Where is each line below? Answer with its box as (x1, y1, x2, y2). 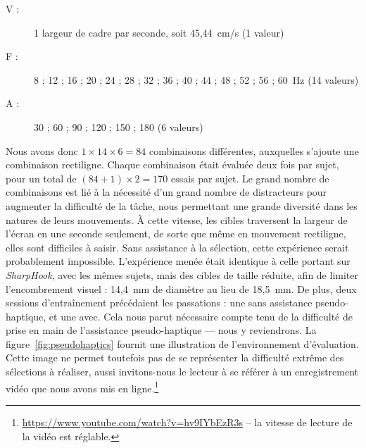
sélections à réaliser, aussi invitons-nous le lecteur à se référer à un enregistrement (6, 364, 359, 379)
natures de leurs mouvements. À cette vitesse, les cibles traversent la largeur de (6, 212, 348, 227)
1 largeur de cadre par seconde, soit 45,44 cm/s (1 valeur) (34, 25, 284, 39)
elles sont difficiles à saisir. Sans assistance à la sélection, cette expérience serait (6, 239, 349, 254)
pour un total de (6, 170, 77, 185)
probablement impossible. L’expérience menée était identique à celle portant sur (6, 254, 351, 268)
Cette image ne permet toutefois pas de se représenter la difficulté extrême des (6, 350, 344, 365)
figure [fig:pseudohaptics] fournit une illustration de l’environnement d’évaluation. (6, 336, 359, 351)
